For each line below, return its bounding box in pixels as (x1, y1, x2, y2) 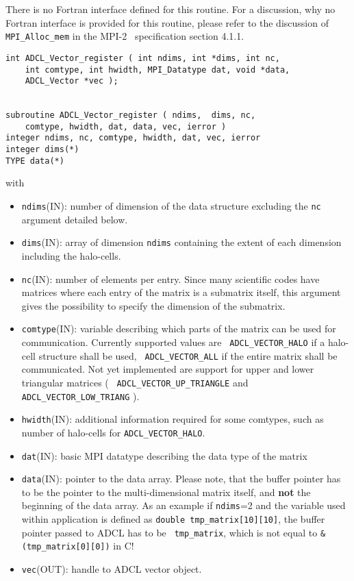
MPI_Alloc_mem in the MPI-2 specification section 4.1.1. (5, 29, 244, 43)
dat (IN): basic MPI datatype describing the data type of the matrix (21, 448, 307, 462)
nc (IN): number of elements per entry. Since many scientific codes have (21, 271, 320, 286)
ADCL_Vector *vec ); (25, 76, 118, 86)
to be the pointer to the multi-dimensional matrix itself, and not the (21, 484, 311, 499)
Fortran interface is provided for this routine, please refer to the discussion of (5, 15, 329, 29)
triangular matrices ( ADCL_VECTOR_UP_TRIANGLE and (21, 375, 249, 389)
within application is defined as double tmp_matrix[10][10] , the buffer (21, 512, 325, 526)
